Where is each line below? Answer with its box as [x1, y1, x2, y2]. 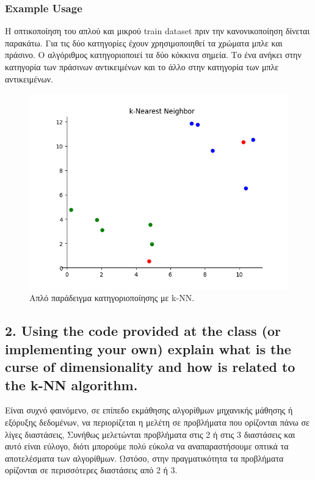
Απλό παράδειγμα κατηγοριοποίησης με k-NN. [29, 291, 195, 304]
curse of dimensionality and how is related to [5, 357, 295, 376]
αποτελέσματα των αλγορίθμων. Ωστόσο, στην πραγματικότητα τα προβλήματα [5, 451, 284, 464]
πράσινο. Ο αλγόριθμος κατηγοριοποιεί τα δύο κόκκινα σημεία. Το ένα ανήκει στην [5, 48, 302, 61]
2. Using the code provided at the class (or [5, 321, 281, 340]
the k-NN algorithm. [5, 375, 138, 394]
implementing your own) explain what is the [5, 339, 291, 358]
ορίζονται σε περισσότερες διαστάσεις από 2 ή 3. [5, 464, 178, 476]
